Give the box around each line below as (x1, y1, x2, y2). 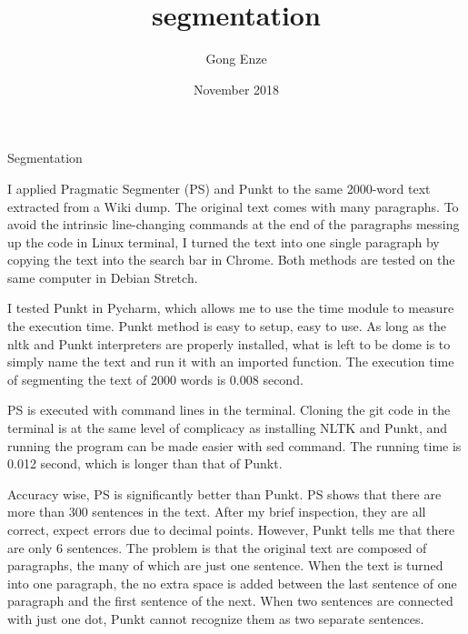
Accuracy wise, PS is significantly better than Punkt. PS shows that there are (7, 484, 442, 503)
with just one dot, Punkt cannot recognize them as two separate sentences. (7, 609, 424, 628)
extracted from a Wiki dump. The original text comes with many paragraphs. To (7, 196, 459, 216)
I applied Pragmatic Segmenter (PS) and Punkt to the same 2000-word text (7, 178, 431, 197)
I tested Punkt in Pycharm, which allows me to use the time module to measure (7, 298, 454, 317)
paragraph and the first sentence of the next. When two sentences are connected (7, 591, 453, 610)
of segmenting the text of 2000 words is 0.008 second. (7, 369, 304, 388)
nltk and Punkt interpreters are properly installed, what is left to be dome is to (7, 334, 451, 353)
